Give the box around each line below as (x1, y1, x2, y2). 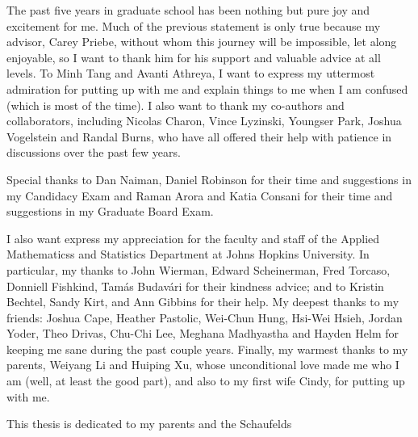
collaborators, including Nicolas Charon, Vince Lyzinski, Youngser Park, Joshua (6, 112, 402, 129)
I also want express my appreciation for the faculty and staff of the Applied (6, 229, 380, 246)
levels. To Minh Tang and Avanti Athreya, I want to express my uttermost (6, 65, 375, 82)
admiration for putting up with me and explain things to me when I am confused (6, 80, 408, 97)
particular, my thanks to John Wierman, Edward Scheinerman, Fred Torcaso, (6, 261, 391, 278)
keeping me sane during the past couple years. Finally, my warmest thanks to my (6, 340, 408, 357)
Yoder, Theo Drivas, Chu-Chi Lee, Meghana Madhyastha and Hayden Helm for (6, 325, 399, 342)
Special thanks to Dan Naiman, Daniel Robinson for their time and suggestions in (6, 170, 412, 187)
